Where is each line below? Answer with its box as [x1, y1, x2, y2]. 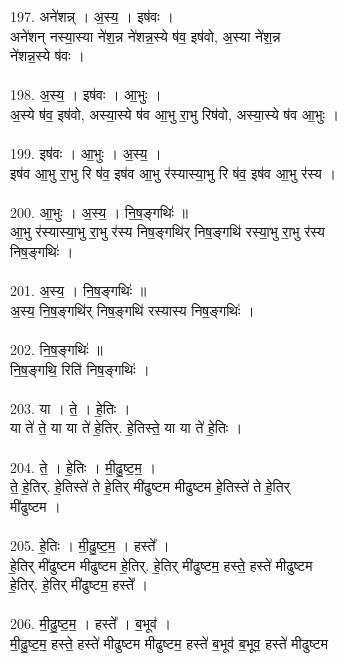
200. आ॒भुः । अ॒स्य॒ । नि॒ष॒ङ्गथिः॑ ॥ [10, 201, 189, 222]
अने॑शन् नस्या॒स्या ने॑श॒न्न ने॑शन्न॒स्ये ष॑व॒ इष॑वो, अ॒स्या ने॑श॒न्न [10, 25, 281, 46]
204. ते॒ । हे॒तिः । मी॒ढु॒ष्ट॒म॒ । [10, 456, 156, 477]
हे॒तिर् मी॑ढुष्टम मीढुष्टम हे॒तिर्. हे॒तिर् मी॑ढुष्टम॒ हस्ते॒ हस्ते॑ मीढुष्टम [10, 554, 313, 575]
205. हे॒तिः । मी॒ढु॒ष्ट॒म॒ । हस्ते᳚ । [10, 534, 170, 555]
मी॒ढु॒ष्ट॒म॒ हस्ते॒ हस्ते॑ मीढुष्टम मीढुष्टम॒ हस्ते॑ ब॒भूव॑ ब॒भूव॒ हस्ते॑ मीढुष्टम [10, 632, 328, 653]
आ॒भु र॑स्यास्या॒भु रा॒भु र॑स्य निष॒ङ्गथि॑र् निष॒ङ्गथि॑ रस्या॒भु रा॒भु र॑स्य [10, 221, 325, 242]
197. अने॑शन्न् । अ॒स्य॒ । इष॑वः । [10, 5, 174, 26]
